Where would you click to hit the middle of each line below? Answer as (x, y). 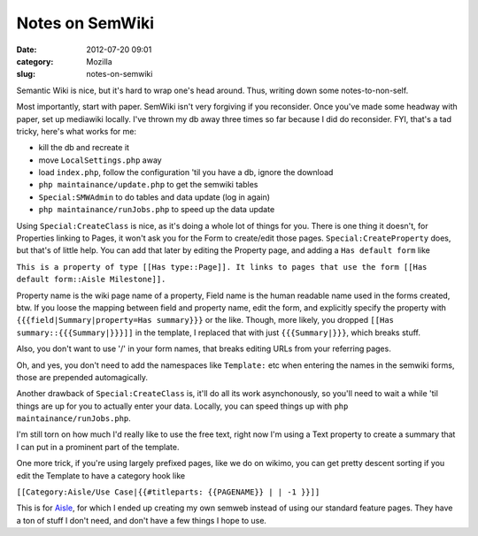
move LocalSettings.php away (100, 160)
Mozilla (99, 61)
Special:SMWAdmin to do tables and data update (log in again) (154, 197)
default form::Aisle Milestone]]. (91, 279)
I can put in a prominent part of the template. (98, 447)
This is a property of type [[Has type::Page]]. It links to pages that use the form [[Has (222, 267)
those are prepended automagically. (82, 377)
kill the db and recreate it (84, 148)
